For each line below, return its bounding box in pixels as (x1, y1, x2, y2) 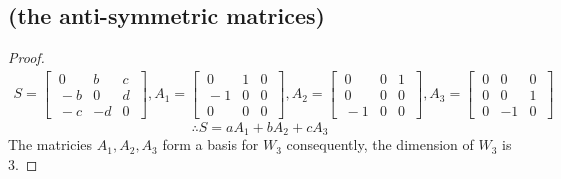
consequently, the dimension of (286, 134, 474, 155)
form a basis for (162, 134, 259, 155)
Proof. (8, 47, 45, 68)
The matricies (8, 134, 93, 155)
